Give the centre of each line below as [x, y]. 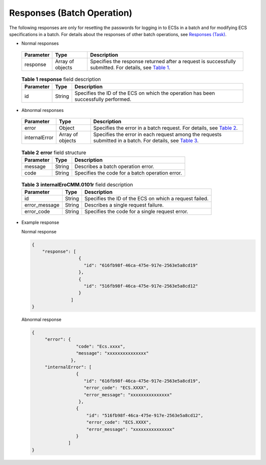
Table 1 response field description [61, 79]
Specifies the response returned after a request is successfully [163, 61]
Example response [40, 222]
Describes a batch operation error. [115, 166]
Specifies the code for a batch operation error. [128, 173]
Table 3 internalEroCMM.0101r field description [77, 185]
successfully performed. [103, 100]
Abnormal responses [43, 110]
